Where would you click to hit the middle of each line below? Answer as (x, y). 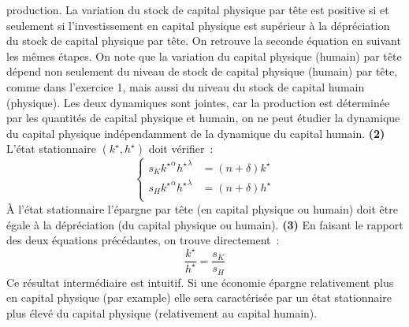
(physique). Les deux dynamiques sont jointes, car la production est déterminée (198, 102)
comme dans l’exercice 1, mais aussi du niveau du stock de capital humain (186, 86)
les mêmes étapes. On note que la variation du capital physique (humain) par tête (204, 56)
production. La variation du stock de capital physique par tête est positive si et (198, 9)
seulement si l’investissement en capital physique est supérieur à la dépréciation (198, 25)
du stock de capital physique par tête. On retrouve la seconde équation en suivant (204, 41)
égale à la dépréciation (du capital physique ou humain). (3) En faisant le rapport (205, 224)
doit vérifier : (181, 149)
